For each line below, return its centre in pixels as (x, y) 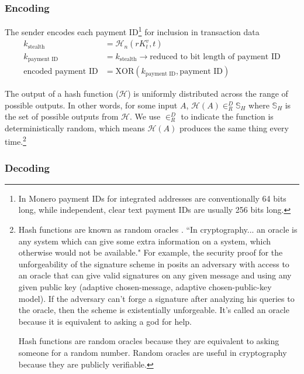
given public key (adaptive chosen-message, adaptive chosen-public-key (145, 287)
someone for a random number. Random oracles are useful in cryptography (153, 352)
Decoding (27, 167)
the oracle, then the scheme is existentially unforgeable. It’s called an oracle (154, 310)
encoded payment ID (61, 72)
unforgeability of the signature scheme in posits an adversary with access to (154, 263)
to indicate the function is (227, 116)
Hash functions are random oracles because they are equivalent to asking (149, 341)
